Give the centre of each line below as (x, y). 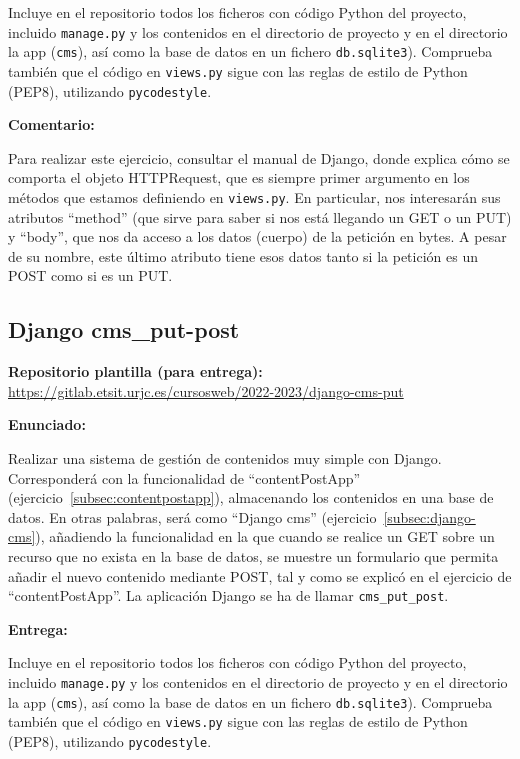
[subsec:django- (429, 516)
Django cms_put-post (124, 329)
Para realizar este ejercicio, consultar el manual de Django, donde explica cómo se (259, 157)
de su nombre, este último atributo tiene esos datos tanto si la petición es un (243, 255)
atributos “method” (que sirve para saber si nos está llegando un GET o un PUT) (260, 216)
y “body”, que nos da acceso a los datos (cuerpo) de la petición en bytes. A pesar (257, 236)
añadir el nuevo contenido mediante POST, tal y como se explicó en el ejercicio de (260, 575)
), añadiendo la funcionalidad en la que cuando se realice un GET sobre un (265, 536)
